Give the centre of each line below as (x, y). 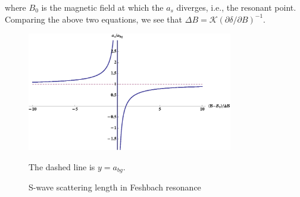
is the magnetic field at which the (102, 7)
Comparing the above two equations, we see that (94, 19)
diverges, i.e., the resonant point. (236, 7)
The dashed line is (62, 166)
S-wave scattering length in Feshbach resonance (115, 187)
